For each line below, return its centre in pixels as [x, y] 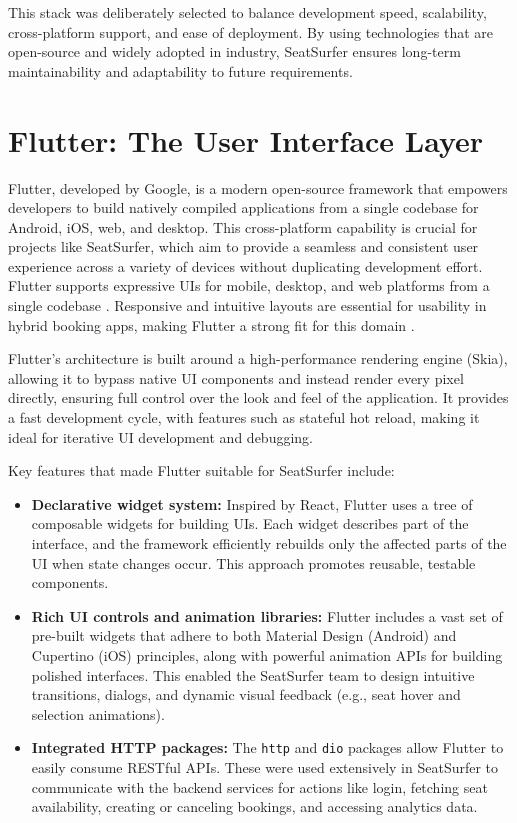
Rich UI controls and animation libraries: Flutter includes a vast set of [267, 615]
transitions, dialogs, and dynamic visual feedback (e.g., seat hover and [246, 694]
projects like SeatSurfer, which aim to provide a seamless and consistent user [243, 246]
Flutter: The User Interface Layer [246, 139]
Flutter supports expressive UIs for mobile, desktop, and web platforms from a [249, 285]
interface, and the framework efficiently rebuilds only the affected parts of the [269, 543]
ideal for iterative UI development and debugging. [160, 436]
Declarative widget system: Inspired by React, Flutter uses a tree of [252, 503]
